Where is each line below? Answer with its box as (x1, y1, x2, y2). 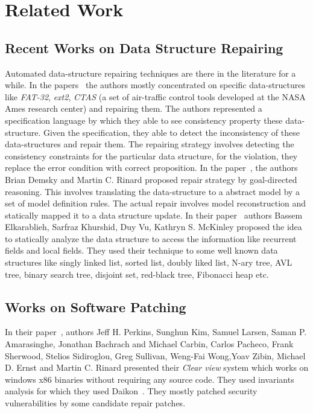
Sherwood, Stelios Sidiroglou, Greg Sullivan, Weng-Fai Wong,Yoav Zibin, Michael (5, 349, 306, 362)
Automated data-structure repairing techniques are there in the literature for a (5, 66, 296, 79)
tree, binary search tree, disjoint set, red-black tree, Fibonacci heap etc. (5, 267, 269, 280)
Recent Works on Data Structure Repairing (5, 38, 283, 57)
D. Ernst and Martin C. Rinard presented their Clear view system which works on (5, 361, 309, 374)
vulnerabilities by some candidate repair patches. (5, 397, 186, 409)
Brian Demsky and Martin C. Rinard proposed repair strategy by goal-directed (5, 173, 297, 185)
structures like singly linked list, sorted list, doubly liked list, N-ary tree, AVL (5, 256, 292, 269)
